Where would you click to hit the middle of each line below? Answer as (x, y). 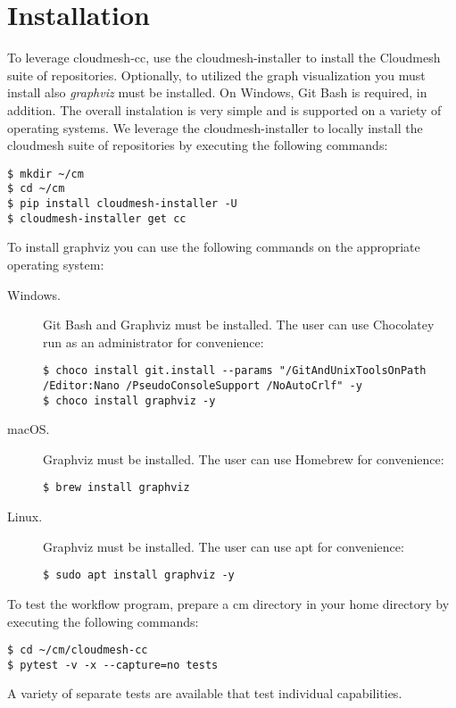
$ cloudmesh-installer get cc (97, 218)
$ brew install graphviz (116, 488)
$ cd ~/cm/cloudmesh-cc (78, 650)
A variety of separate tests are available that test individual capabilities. (205, 693)
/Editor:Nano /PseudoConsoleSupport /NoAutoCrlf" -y (203, 385)
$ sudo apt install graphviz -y (139, 575)
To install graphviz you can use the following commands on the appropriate (214, 247)
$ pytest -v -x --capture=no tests (113, 665)
